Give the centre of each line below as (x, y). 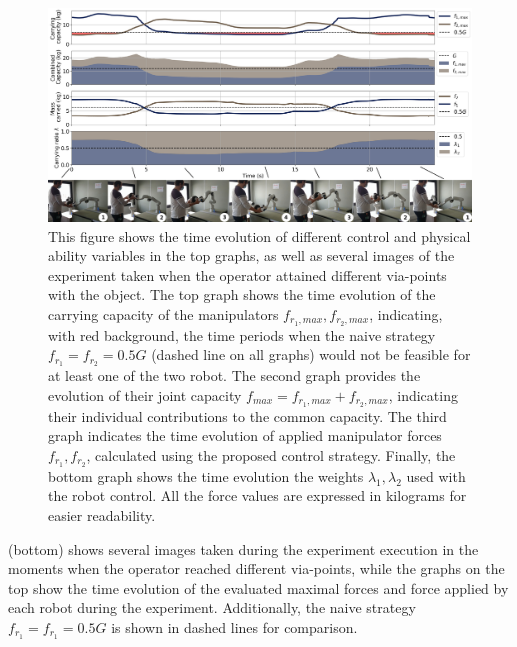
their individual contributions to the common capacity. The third (247, 415)
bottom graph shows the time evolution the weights (206, 475)
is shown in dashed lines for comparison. (234, 627)
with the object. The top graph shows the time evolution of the (242, 294)
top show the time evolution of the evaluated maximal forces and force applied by (258, 587)
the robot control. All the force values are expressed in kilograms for (257, 495)
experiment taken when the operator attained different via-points (247, 274)
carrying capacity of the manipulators (163, 314)
